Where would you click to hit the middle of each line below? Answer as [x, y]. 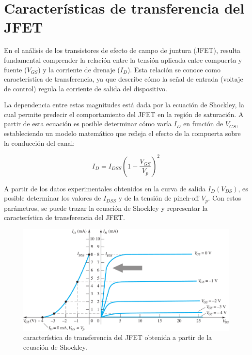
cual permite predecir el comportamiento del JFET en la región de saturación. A [124, 114]
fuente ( [16, 69]
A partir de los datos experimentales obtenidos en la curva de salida [105, 188]
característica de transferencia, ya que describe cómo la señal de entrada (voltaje [124, 79]
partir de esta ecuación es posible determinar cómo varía [88, 124]
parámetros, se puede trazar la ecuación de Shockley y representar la [106, 208]
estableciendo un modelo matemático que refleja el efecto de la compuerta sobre [122, 133]
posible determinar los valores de [53, 198]
